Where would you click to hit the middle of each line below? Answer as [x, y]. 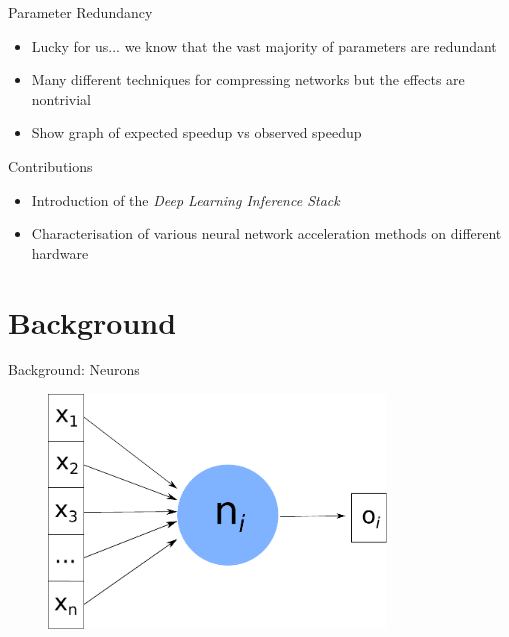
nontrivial [61, 98]
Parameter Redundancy [80, 12]
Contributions [50, 165]
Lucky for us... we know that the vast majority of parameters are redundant [264, 45]
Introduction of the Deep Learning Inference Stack [185, 199]
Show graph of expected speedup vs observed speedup [196, 132]
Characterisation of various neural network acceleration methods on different [266, 233]
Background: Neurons [74, 369]
